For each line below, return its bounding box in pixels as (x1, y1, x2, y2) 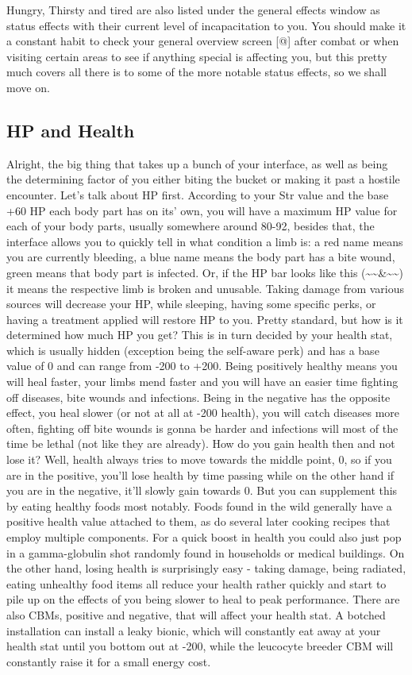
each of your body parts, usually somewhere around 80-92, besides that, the (6, 218, 375, 234)
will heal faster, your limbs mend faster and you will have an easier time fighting (6, 373, 399, 390)
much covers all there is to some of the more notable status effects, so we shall (6, 64, 387, 80)
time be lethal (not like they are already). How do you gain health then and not (6, 435, 395, 452)
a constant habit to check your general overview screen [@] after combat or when (6, 33, 399, 49)
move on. (6, 79, 50, 95)
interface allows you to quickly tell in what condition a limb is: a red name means (6, 233, 403, 249)
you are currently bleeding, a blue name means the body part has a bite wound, (6, 249, 395, 265)
